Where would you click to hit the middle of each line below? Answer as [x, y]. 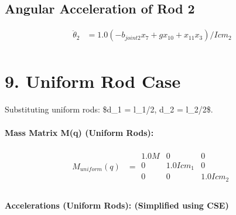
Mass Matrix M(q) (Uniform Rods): [79, 132]
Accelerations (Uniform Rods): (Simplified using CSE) [117, 205]
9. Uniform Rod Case [93, 81]
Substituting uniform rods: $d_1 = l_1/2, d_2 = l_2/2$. [109, 109]
